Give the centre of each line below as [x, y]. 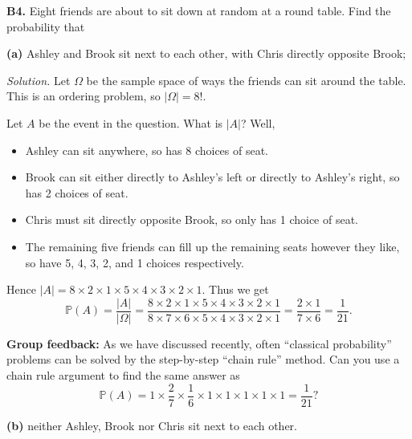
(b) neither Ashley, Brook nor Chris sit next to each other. [152, 425]
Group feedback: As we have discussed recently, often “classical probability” [199, 343]
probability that [46, 26]
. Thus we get [235, 289]
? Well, [258, 122]
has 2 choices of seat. [77, 192]
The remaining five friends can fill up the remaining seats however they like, [212, 246]
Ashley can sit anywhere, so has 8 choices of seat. [147, 150]
